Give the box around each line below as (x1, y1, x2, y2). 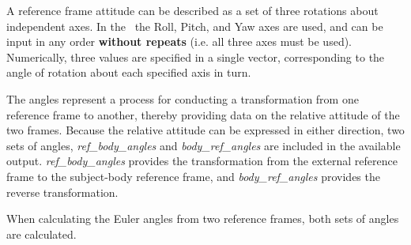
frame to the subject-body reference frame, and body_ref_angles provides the (6, 168, 380, 184)
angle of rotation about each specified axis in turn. (6, 64, 251, 81)
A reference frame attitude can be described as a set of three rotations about (6, 2, 379, 18)
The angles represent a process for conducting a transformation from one (6, 90, 359, 107)
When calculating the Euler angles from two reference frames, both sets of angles (6, 210, 399, 227)
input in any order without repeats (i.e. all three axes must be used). (6, 33, 353, 50)
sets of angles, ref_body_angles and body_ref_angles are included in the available (6, 137, 401, 153)
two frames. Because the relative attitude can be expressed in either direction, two (6, 122, 405, 138)
